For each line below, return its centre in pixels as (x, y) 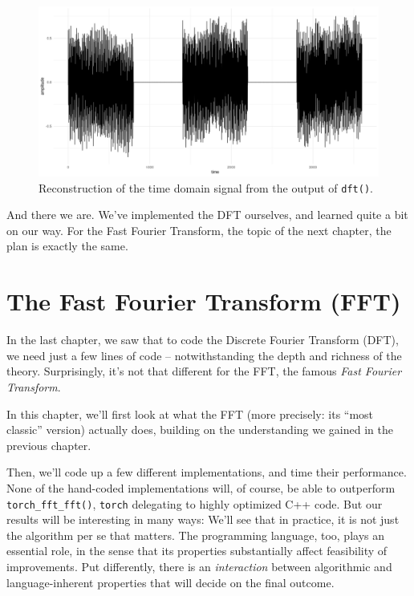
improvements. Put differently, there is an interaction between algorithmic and (199, 566)
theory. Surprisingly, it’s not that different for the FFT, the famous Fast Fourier (204, 371)
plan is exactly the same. (67, 246)
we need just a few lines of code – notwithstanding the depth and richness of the (204, 355)
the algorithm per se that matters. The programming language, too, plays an (195, 535)
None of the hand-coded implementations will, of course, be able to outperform (201, 487)
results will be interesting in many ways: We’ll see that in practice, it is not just (203, 519)
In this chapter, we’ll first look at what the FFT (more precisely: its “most (190, 414)
